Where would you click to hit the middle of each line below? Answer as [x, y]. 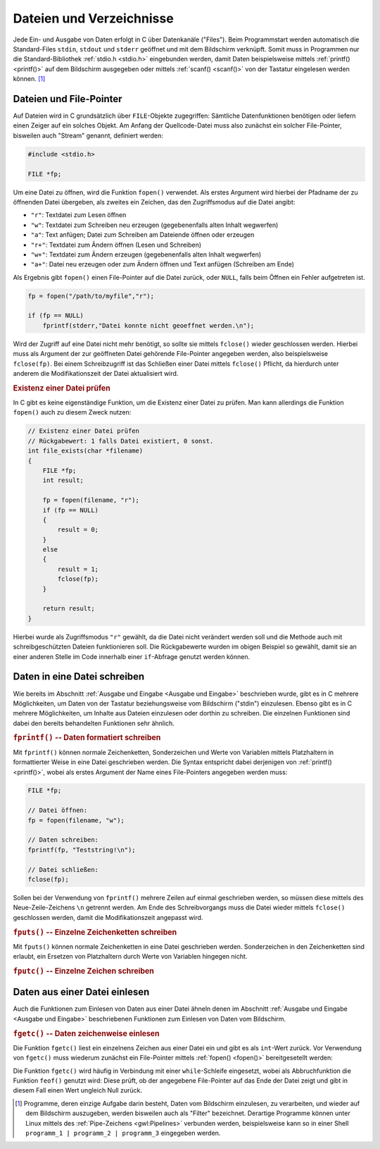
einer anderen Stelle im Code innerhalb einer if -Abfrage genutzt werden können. [131, 656]
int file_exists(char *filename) [85, 451]
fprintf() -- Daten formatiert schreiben [87, 738]
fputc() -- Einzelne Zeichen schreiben [83, 971]
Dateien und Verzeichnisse [93, 18]
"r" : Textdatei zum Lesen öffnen [78, 215]
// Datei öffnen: [58, 810]
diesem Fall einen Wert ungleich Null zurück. [77, 1090]
